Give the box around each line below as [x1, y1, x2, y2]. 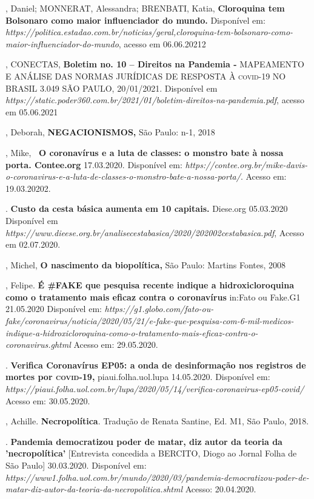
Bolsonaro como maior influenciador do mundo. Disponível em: [5, 13, 266, 26]
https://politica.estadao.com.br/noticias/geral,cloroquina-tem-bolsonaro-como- [5, 25, 293, 38]
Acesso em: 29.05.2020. [73, 338, 158, 351]
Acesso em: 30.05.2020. [5, 394, 90, 407]
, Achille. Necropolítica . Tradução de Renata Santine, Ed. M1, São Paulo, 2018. [5, 415, 309, 427]
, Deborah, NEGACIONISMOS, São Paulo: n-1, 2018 [5, 126, 215, 138]
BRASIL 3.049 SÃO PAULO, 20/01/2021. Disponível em [5, 81, 218, 94]
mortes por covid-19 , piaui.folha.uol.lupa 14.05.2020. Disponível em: [5, 370, 270, 383]
